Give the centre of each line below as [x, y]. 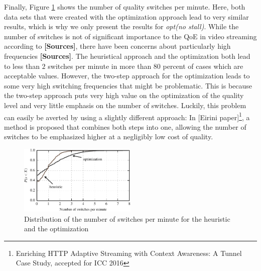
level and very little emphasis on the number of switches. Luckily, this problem [125, 105]
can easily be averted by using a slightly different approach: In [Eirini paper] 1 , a [127, 116]
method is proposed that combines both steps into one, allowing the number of [125, 126]
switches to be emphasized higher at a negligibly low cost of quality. [109, 137]
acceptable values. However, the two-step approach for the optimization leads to [127, 76]
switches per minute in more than [100, 66]
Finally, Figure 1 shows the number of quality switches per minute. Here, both [125, 7]
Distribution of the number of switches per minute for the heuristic [127, 218]
